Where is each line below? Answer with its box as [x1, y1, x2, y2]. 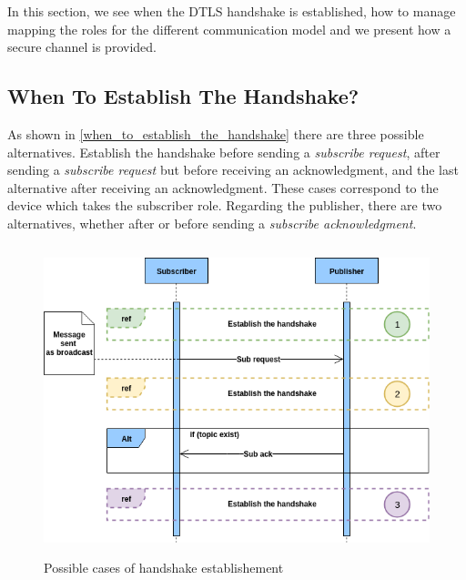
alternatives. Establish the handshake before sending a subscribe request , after [7, 142, 441, 161]
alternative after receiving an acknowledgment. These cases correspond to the [7, 178, 439, 197]
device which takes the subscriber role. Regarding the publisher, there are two [7, 196, 442, 215]
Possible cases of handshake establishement [44, 558, 284, 577]
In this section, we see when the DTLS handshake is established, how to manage [7, 2, 456, 20]
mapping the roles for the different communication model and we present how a [7, 19, 451, 38]
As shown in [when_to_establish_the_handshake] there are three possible [7, 124, 424, 143]
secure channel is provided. [7, 37, 157, 56]
